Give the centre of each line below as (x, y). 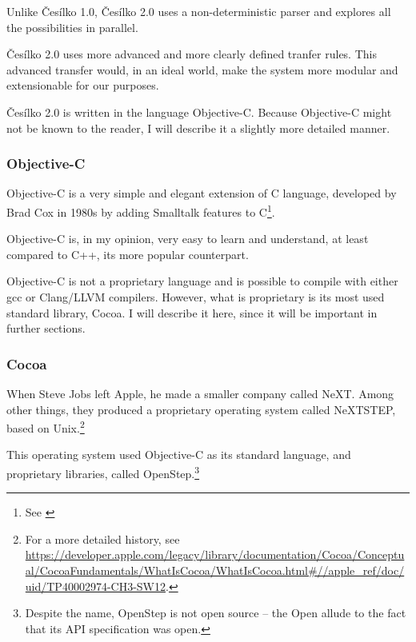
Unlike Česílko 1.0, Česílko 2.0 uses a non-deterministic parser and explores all (199, 11)
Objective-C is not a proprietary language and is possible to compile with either (202, 281)
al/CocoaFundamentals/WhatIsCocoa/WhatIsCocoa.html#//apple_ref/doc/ (215, 570)
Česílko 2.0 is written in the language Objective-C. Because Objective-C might (199, 112)
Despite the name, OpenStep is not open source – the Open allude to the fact (216, 613)
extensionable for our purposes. (83, 85)
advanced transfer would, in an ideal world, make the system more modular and (202, 69)
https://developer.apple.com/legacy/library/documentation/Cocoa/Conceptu (215, 554)
